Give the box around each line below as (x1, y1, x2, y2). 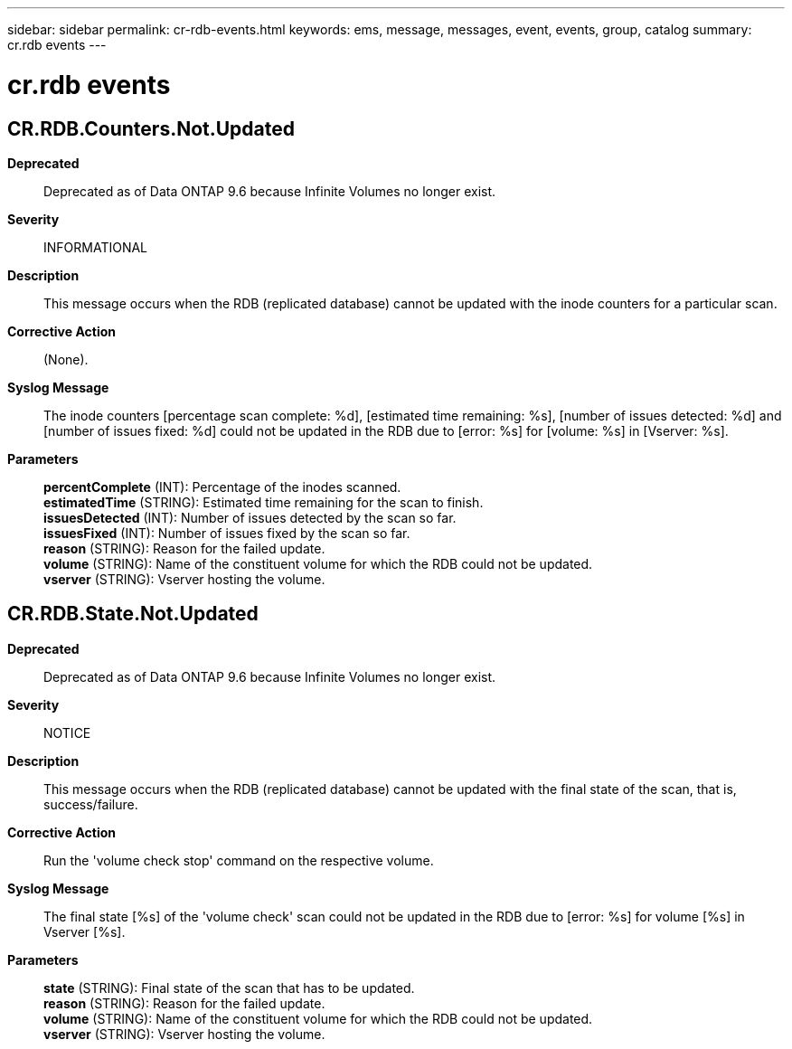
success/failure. (43, 796, 138, 812)
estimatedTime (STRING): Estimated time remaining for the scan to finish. (43, 494, 484, 510)
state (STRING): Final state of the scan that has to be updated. (43, 979, 415, 996)
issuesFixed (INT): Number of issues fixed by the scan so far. (43, 524, 410, 541)
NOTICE (43, 724, 91, 741)
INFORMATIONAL (43, 239, 148, 255)
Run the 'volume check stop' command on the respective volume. (43, 852, 434, 868)
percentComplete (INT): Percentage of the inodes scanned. (43, 478, 401, 495)
